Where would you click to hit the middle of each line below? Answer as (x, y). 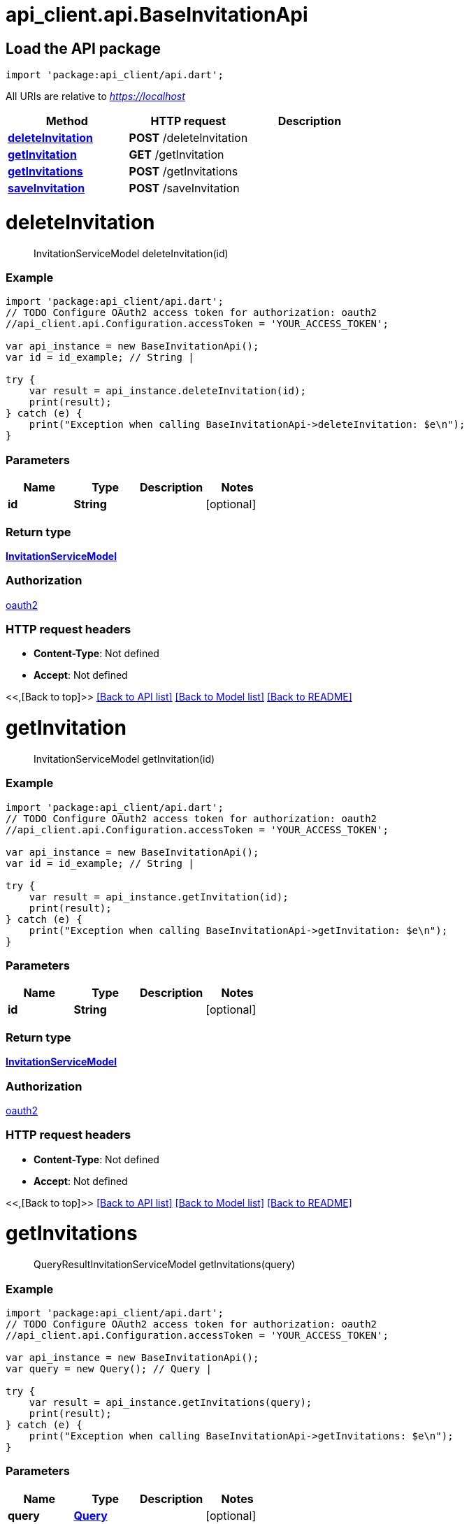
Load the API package (83, 48)
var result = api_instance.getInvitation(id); (159, 897)
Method (67, 121)
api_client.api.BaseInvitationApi (157, 15)
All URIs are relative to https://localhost (95, 96)
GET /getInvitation (176, 155)
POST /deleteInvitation (188, 138)
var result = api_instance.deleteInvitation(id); (167, 391)
